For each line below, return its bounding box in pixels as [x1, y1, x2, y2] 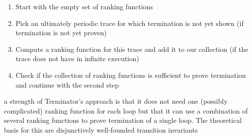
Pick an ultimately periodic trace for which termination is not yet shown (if [15, 18, 244, 28]
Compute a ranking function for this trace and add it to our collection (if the [15, 44, 249, 54]
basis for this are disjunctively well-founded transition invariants [4, 124, 198, 135]
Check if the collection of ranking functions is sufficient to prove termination [15, 69, 246, 80]
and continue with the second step [15, 79, 119, 90]
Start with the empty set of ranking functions [15, 1, 153, 11]
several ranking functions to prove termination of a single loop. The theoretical [4, 115, 242, 125]
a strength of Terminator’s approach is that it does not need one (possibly [4, 96, 228, 106]
